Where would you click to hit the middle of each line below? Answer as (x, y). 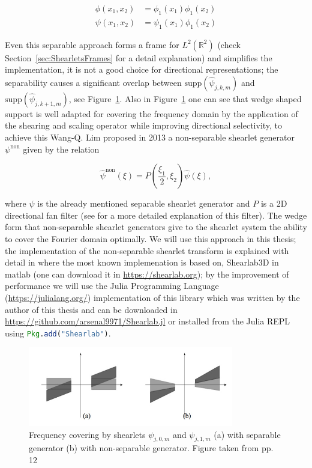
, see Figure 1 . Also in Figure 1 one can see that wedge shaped (185, 98)
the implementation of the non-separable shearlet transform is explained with (147, 250)
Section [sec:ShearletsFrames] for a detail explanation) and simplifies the (139, 57)
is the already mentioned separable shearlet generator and (144, 203)
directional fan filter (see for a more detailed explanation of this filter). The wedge (156, 215)
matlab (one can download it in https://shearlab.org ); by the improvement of (147, 274)
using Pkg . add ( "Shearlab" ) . (58, 333)
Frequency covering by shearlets (87, 434)
